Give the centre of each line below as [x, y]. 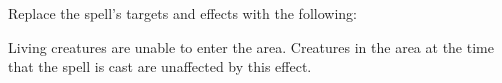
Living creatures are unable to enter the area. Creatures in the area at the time [251, 46]
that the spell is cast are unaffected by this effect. [160, 66]
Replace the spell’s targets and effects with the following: [182, 13]
